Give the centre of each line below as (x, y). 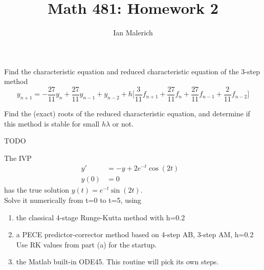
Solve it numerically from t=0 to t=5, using (73, 200)
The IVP (18, 158)
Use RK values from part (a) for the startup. (86, 244)
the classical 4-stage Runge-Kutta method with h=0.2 (101, 217)
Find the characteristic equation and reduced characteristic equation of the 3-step (132, 71)
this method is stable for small (52, 123)
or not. (123, 123)
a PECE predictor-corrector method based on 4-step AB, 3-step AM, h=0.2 (135, 234)
